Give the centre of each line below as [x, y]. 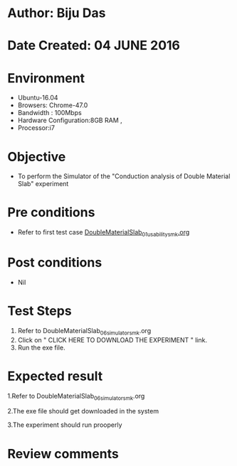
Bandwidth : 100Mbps [49, 113]
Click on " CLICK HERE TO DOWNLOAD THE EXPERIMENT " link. [112, 340]
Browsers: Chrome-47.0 [53, 105]
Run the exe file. [41, 347]
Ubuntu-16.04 [38, 98]
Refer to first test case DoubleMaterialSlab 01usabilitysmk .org [104, 233]
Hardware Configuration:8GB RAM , [70, 120]
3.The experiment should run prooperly [65, 425]
